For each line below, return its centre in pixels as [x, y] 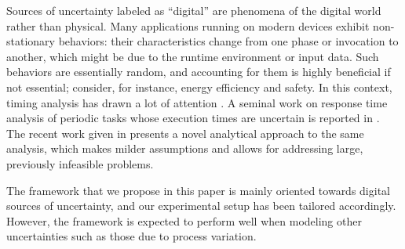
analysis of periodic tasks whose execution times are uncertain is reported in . [193, 118]
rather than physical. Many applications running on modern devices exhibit [188, 25]
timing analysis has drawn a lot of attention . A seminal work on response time [197, 102]
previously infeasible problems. [80, 163]
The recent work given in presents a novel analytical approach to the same [185, 133]
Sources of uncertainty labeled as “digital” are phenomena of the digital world [194, 10]
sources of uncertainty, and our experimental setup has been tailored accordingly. [201, 206]
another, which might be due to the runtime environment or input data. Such [193, 56]
